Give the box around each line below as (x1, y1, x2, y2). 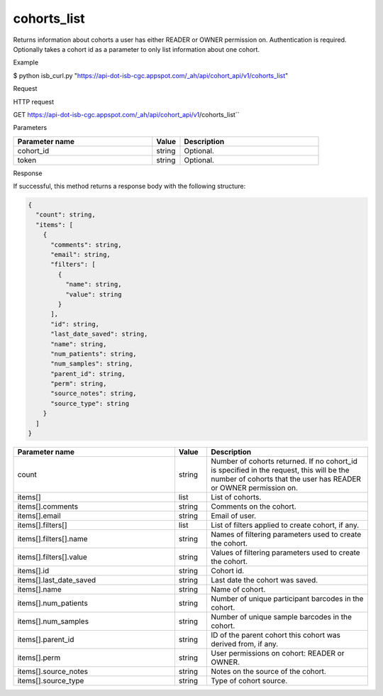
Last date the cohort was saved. (210, 575, 318, 585)
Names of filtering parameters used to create (210, 529, 362, 539)
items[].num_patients (17, 598, 88, 608)
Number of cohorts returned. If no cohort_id (210, 456, 358, 466)
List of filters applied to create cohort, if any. (210, 520, 360, 530)
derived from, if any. (210, 639, 279, 649)
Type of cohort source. (210, 676, 288, 686)
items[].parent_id (17, 635, 74, 645)
